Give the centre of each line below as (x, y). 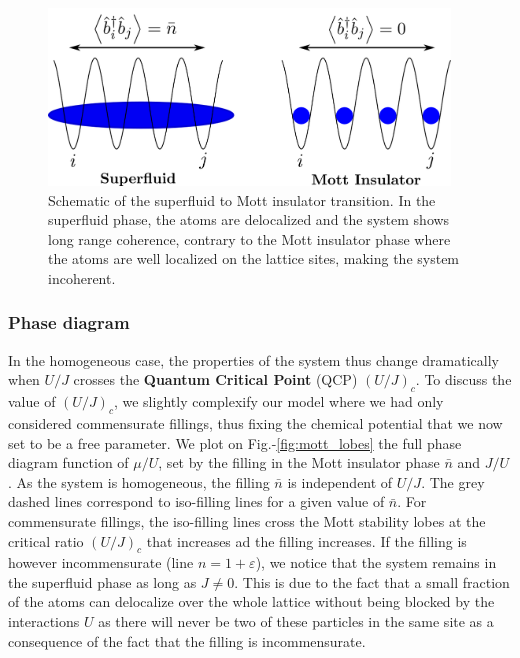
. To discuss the (463, 379)
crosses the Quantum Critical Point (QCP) (215, 379)
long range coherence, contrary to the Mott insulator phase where (249, 238)
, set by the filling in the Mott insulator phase (299, 462)
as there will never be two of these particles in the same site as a (296, 621)
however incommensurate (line (101, 562)
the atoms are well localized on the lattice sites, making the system (254, 258)
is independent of (340, 481)
